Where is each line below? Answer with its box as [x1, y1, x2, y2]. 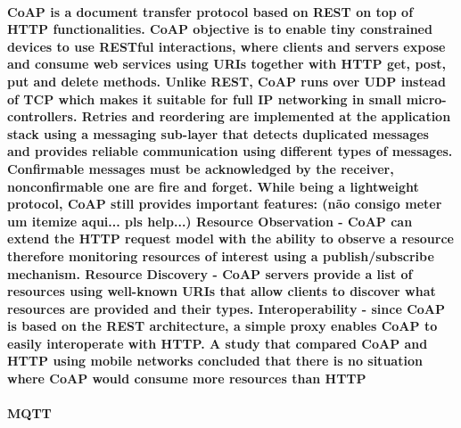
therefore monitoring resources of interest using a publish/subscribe [7, 246, 434, 265]
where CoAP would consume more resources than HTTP [7, 369, 366, 388]
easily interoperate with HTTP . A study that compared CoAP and [7, 333, 428, 352]
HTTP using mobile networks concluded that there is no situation [7, 351, 423, 370]
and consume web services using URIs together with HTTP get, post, [7, 54, 446, 73]
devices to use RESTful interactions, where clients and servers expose [7, 37, 446, 55]
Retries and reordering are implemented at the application [81, 107, 451, 126]
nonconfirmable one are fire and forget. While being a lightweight [7, 177, 419, 195]
